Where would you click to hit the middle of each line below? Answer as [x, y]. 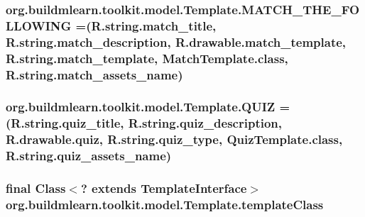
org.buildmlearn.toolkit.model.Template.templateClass [165, 204]
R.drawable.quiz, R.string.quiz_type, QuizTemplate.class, [174, 139]
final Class [36, 188]
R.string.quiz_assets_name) [89, 156]
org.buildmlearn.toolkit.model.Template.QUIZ [141, 107]
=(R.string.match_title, [146, 25]
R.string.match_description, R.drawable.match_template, [176, 41]
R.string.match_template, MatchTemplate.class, [147, 58]
